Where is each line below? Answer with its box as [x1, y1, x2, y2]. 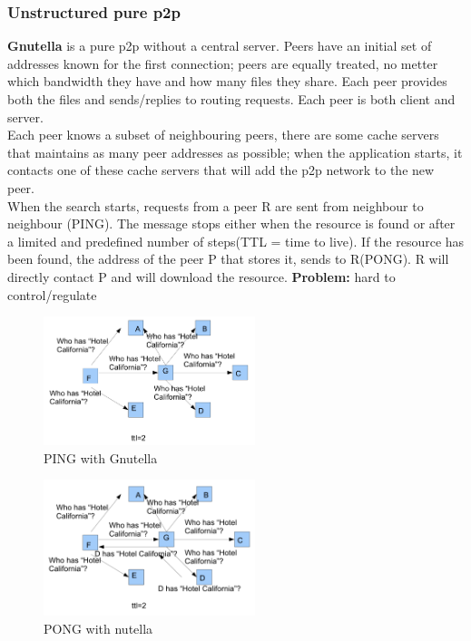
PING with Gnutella [44, 448, 158, 467]
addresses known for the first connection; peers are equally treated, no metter [7, 53, 438, 73]
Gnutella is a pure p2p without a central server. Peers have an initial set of [7, 36, 432, 55]
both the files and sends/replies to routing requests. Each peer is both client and [7, 90, 456, 108]
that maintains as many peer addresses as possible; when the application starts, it [7, 142, 463, 161]
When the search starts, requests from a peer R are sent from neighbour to [7, 196, 424, 215]
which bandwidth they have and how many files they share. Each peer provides [7, 72, 447, 91]
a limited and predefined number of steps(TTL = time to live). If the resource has [7, 231, 465, 250]
